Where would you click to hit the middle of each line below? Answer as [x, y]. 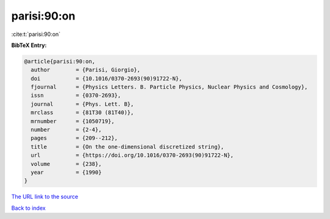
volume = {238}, [66, 164]
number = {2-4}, [66, 130]
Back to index [28, 208]
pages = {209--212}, [75, 138]
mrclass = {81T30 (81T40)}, [82, 113]
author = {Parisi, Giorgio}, [86, 70]
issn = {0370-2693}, [76, 95]
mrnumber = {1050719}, [73, 121]
